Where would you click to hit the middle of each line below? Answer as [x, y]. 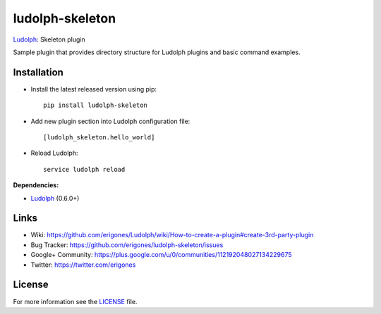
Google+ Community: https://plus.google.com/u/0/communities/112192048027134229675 [161, 255]
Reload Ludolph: [54, 153]
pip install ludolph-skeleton [96, 105]
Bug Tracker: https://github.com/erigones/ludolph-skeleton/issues [127, 245]
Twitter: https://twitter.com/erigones [83, 265]
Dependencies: [36, 185]
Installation [38, 72]
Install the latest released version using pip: [94, 89]
